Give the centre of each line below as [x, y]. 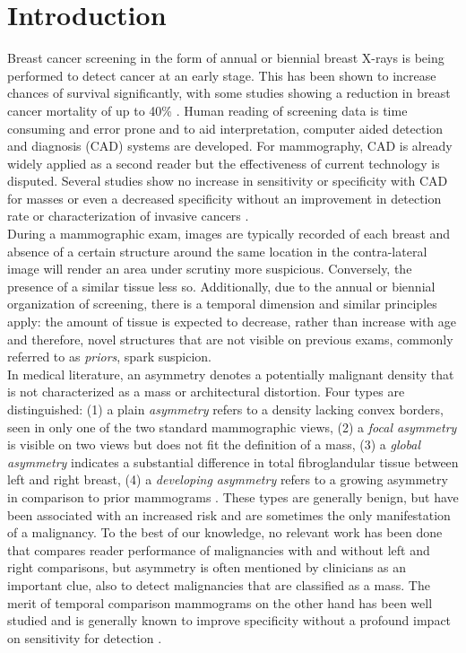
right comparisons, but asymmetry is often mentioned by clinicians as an [207, 567]
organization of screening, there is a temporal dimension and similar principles [222, 304]
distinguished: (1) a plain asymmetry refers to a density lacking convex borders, [225, 409]
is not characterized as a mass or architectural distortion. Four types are [206, 392]
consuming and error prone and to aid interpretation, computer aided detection [225, 128]
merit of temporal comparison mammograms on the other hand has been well [220, 602]
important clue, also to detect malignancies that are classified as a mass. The [219, 584]
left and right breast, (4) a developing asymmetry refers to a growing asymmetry [228, 479]
